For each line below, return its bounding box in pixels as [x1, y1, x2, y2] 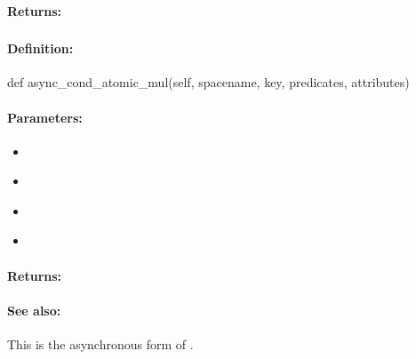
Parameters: [7, 108, 83, 126]
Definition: [7, 39, 74, 58]
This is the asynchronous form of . [7, 335, 194, 354]
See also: [7, 300, 61, 319]
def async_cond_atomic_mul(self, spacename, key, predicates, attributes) [7, 73, 410, 92]
